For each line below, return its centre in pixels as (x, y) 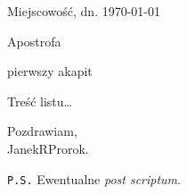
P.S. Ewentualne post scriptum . (94, 178)
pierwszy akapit (50, 71)
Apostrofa (34, 41)
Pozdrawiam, (42, 131)
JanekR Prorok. (48, 148)
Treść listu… (40, 101)
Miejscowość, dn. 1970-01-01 (84, 11)
